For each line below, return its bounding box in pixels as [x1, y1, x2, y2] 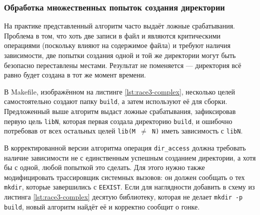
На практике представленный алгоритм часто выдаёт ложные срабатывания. [4, 20, 235, 31]
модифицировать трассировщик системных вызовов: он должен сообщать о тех [4, 171, 245, 182]
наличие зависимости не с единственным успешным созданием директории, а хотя [4, 152, 256, 162]
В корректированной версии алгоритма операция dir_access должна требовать [4, 142, 246, 152]
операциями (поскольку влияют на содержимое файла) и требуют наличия [4, 40, 231, 50]
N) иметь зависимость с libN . [152, 125, 243, 136]
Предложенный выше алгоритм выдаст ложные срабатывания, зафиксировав [4, 106, 236, 116]
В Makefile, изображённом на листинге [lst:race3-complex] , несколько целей [4, 86, 235, 96]
